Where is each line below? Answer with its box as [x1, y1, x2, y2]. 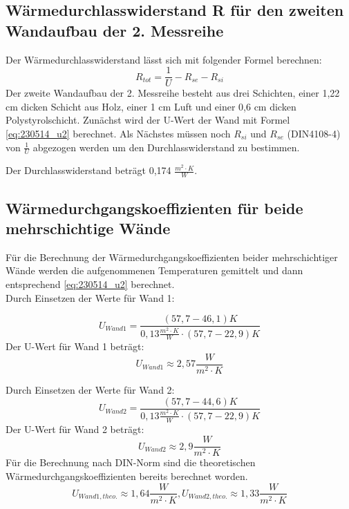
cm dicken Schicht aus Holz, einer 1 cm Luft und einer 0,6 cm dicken [6, 99, 296, 113]
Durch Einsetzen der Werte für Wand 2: [6, 382, 175, 396]
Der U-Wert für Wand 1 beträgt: [6, 339, 144, 354]
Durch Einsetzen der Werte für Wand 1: [6, 290, 175, 305]
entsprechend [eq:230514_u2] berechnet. [6, 277, 175, 291]
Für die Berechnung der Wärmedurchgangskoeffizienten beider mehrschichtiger [6, 249, 338, 264]
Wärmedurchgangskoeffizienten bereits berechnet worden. [6, 468, 248, 483]
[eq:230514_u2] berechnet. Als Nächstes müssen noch [6, 126, 231, 141]
